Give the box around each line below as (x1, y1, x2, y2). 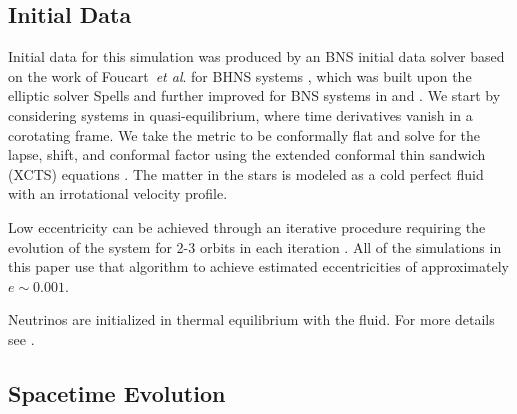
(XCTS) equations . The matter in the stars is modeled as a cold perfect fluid (8, 163, 484, 184)
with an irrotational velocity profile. (8, 183, 228, 204)
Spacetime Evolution (8, 377, 226, 408)
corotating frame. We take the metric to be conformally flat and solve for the (8, 124, 480, 145)
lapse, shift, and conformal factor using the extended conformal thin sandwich (8, 144, 486, 165)
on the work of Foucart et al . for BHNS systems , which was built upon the (8, 65, 472, 86)
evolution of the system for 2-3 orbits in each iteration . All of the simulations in (8, 236, 502, 257)
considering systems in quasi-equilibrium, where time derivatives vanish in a (8, 104, 473, 125)
